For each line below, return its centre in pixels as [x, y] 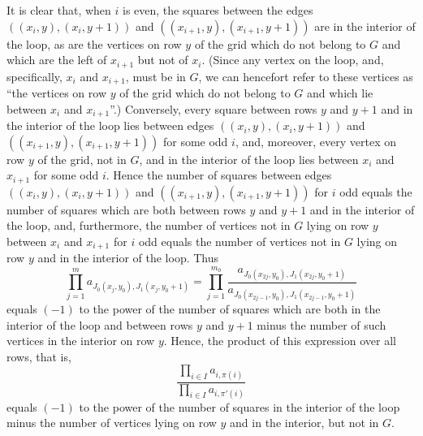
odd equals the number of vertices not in [240, 241]
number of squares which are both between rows [126, 209]
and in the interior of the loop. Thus [128, 258]
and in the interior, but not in [304, 423]
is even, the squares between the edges [218, 10]
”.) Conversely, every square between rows [214, 108]
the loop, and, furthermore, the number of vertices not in [149, 225]
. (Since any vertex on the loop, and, [293, 60]
